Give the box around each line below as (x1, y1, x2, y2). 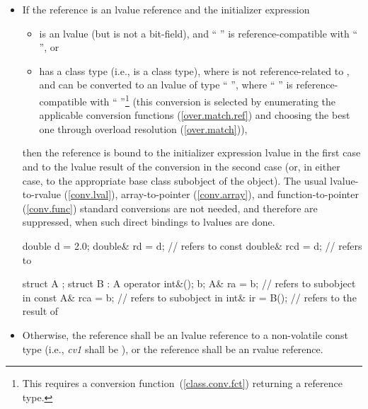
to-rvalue (22, 187, 61, 202)
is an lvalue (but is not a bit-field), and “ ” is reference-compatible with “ (39, 25, 358, 40)
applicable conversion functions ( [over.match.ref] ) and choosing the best (39, 108, 350, 122)
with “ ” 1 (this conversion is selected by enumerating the (90, 91, 336, 108)
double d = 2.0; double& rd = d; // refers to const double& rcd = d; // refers (22, 238, 362, 253)
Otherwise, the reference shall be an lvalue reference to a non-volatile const (22, 327, 348, 342)
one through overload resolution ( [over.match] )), (39, 121, 248, 136)
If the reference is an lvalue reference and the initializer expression (22, 2, 310, 16)
